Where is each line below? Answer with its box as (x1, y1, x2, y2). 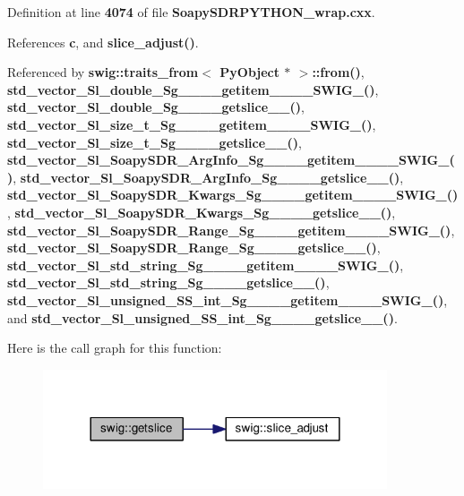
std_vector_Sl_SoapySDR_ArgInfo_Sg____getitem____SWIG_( (7, 150, 455, 169)
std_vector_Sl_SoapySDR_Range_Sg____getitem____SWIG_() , (7, 220, 455, 239)
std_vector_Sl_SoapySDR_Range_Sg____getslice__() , (7, 238, 381, 257)
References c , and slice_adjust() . (7, 32, 199, 51)
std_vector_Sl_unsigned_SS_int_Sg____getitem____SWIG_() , (7, 290, 448, 309)
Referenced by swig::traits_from (7, 63, 199, 81)
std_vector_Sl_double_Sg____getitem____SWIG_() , (7, 80, 379, 98)
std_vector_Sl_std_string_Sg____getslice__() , (7, 273, 330, 292)
